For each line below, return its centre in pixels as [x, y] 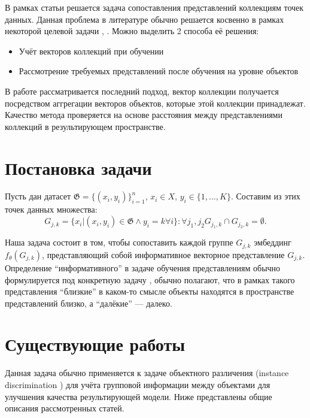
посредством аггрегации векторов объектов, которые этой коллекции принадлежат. [155, 103]
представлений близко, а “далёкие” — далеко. [89, 303]
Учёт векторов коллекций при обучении [91, 51]
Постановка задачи [78, 167]
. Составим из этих [265, 196]
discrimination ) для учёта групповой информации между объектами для [138, 385]
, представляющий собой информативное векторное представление [163, 254]
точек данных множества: [51, 209]
